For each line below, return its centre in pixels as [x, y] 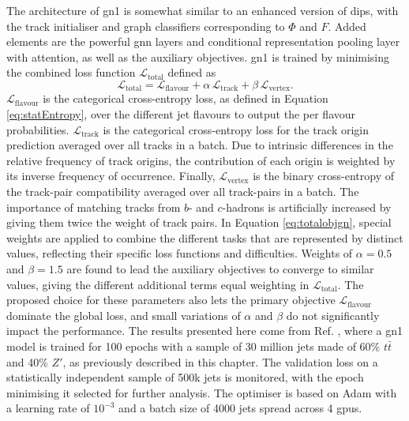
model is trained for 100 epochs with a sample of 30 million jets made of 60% [193, 346]
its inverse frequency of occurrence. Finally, [111, 176]
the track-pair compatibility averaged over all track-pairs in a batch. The [183, 191]
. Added [347, 26]
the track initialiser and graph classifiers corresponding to [146, 26]
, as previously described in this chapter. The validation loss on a [220, 361]
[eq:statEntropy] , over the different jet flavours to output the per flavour [181, 114]
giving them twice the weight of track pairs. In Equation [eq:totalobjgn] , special [199, 222]
